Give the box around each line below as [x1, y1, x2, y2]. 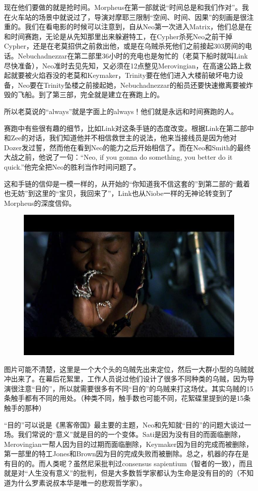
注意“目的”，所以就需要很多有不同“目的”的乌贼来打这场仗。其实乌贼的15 [17, 383, 254, 393]
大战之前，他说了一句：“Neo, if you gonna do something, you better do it [4, 152, 233, 162]
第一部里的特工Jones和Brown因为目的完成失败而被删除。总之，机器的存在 [4, 448, 242, 459]
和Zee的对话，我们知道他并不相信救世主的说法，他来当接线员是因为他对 [4, 132, 237, 143]
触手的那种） [4, 402, 46, 413]
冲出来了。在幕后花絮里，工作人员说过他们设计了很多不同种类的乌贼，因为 [4, 373, 247, 384]
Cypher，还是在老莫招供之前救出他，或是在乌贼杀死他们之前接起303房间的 [4, 41, 245, 51]
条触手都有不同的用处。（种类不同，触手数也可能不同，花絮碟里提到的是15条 [4, 393, 251, 403]
